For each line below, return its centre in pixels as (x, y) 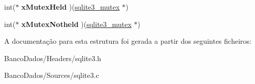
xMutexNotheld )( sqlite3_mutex (76, 24)
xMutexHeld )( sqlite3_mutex (70, 7)
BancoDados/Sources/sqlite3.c (52, 75)
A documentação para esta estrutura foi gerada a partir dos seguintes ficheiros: (128, 41)
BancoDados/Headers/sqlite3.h (53, 58)
